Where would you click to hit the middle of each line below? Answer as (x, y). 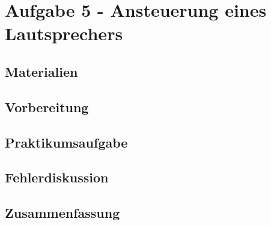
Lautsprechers (64, 33)
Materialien (41, 71)
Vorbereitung (47, 106)
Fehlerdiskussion (57, 177)
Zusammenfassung (62, 213)
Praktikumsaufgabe (66, 142)
